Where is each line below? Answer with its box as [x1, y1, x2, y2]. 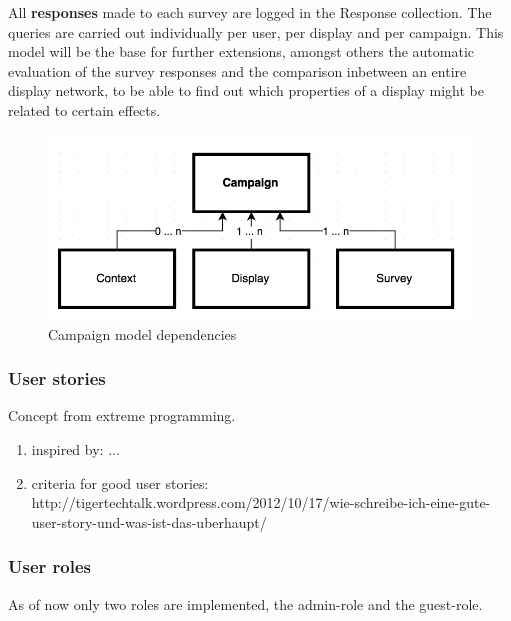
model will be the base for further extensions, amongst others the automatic [8, 41, 475, 62]
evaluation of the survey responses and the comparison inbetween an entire [8, 60, 467, 81]
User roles [8, 554, 91, 579]
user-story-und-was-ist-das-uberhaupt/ [31, 511, 267, 532]
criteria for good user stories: [31, 472, 209, 493]
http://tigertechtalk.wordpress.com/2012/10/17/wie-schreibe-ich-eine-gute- [31, 492, 491, 513]
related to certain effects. [8, 99, 161, 120]
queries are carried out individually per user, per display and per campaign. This [8, 21, 504, 42]
